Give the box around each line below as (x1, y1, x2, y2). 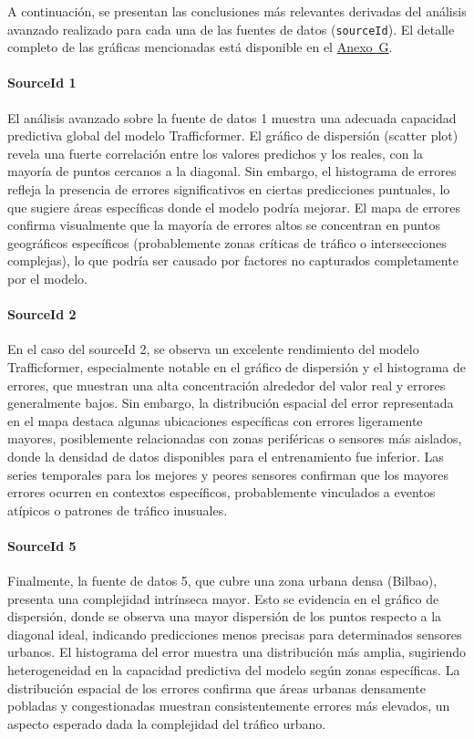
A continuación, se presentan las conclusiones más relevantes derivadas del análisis (7, 2, 467, 20)
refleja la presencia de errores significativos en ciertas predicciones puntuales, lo (7, 180, 450, 199)
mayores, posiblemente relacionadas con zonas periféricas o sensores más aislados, (7, 429, 462, 448)
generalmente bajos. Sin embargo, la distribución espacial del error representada (7, 393, 454, 412)
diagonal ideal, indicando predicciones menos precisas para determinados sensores (7, 624, 462, 643)
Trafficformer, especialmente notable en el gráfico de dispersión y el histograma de (7, 357, 466, 376)
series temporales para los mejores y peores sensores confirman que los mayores (7, 464, 449, 484)
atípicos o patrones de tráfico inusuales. (7, 500, 228, 519)
